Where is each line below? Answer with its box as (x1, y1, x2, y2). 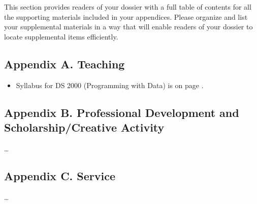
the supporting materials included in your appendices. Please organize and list (4, 11, 248, 22)
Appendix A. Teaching (4, 56, 125, 71)
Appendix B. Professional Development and (4, 104, 239, 120)
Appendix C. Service (4, 168, 116, 183)
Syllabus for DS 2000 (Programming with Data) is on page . (16, 79, 204, 90)
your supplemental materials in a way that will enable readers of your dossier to (4, 21, 253, 32)
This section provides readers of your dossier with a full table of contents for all (4, 2, 251, 12)
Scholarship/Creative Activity (4, 119, 165, 135)
